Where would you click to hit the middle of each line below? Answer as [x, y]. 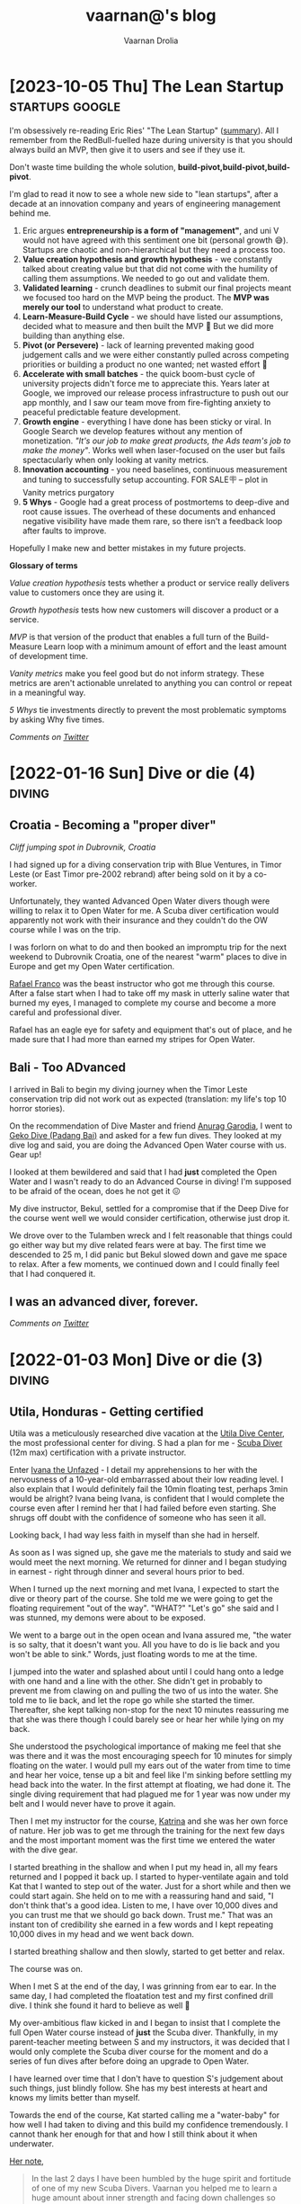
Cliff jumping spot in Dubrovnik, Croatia [83, 847]
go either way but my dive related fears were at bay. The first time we [138, 1245]
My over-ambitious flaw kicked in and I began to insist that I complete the [145, 2023]
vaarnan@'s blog [151, 16]
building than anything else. [74, 335]
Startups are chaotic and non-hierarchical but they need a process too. [154, 249]
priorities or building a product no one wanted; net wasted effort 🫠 [145, 364]
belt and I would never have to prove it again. [93, 1804]
